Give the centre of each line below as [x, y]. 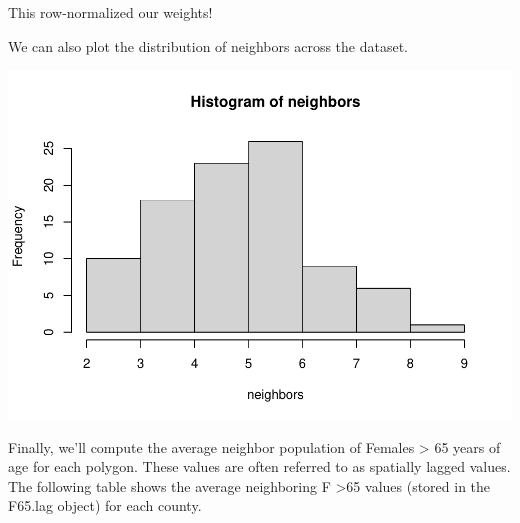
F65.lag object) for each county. [105, 505]
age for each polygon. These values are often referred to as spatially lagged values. [259, 466]
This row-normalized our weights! [110, 12]
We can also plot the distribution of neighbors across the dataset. [208, 45]
